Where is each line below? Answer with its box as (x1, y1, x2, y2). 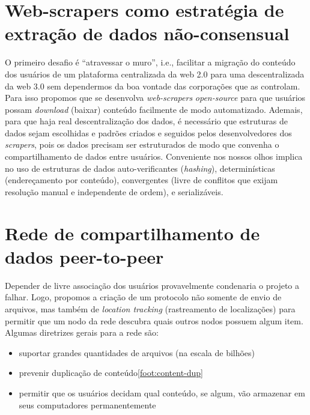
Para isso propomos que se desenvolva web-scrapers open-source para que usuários (5, 91, 306, 104)
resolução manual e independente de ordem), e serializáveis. (5, 185, 223, 198)
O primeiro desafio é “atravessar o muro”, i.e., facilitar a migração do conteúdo (5, 56, 296, 68)
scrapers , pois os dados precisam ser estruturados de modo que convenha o (5, 138, 279, 151)
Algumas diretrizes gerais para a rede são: (5, 326, 159, 339)
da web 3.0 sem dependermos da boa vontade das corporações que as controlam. (5, 79, 300, 92)
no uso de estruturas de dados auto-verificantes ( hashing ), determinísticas (5, 162, 275, 174)
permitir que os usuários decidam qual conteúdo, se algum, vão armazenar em (19, 386, 305, 399)
